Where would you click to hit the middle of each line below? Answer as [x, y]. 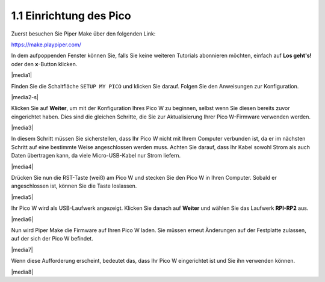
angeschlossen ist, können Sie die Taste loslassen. [74, 186]
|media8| [22, 272]
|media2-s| [25, 97]
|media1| [22, 75]
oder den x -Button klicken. [44, 64]
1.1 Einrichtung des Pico [71, 16]
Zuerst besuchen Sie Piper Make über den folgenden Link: [83, 34]
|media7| [22, 250]
